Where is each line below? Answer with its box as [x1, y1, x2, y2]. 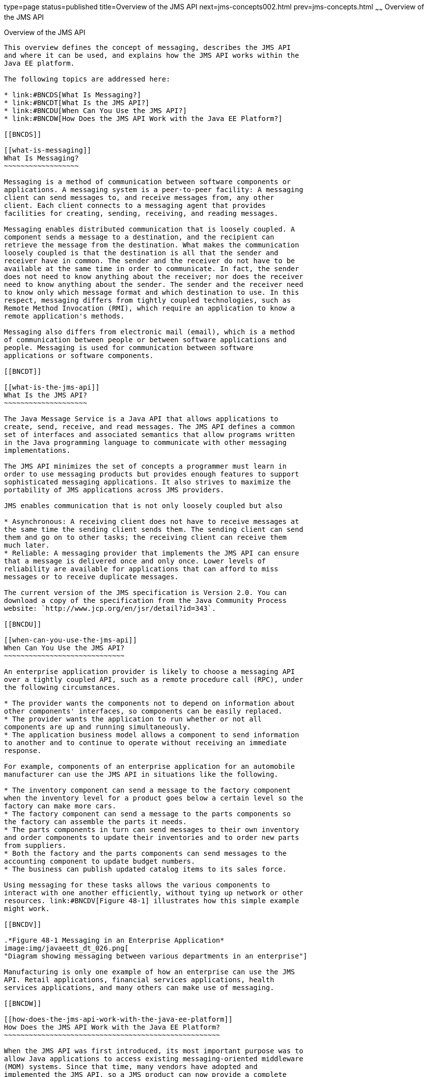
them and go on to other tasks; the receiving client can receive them [4, 533, 287, 541]
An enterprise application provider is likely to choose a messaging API [4, 667, 295, 676]
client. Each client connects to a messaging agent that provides [4, 201, 266, 209]
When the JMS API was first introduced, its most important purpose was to [4, 1046, 303, 1055]
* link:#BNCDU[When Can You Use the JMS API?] [4, 106, 187, 115]
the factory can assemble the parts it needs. [4, 817, 187, 826]
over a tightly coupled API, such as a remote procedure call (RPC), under [4, 675, 303, 683]
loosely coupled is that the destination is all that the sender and [4, 248, 279, 257]
